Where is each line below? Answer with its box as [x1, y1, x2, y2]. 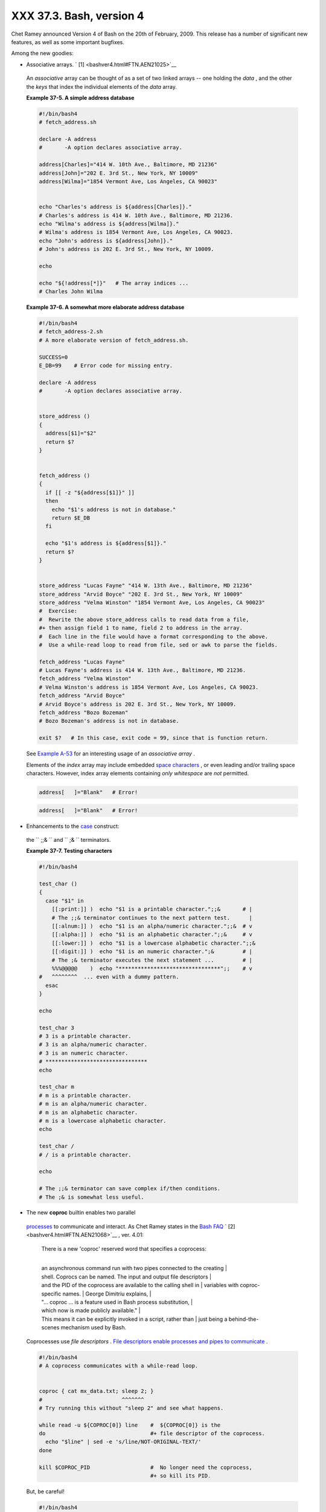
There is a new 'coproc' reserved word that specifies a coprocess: [41, 1245, 206, 1252]
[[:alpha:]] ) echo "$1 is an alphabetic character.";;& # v [51, 931, 253, 938]
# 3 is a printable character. [39, 1033, 132, 1040]
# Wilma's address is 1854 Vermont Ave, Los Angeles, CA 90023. [39, 229, 234, 236]
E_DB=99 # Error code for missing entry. [39, 362, 173, 369]
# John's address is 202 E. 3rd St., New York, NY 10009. [39, 246, 214, 253]
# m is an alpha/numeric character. [39, 1101, 148, 1107]
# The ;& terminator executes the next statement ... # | [51, 956, 253, 963]
